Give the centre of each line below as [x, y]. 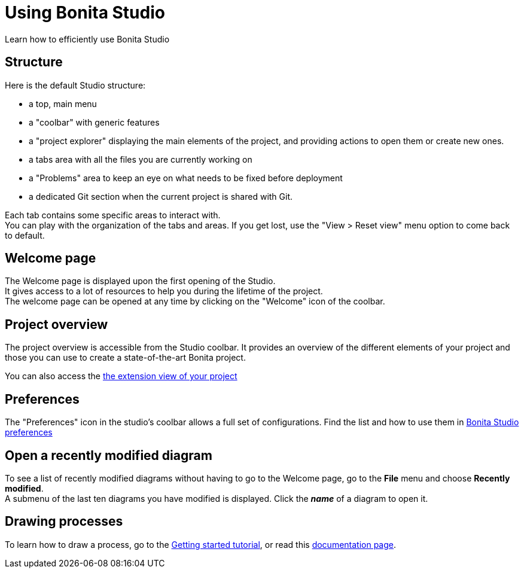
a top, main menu [63, 103]
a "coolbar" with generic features [94, 122]
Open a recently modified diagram [109, 455]
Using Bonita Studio [85, 13]
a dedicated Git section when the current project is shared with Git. [161, 196]
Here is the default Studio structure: [75, 85]
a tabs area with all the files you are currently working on [141, 159]
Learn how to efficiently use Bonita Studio [87, 39]
